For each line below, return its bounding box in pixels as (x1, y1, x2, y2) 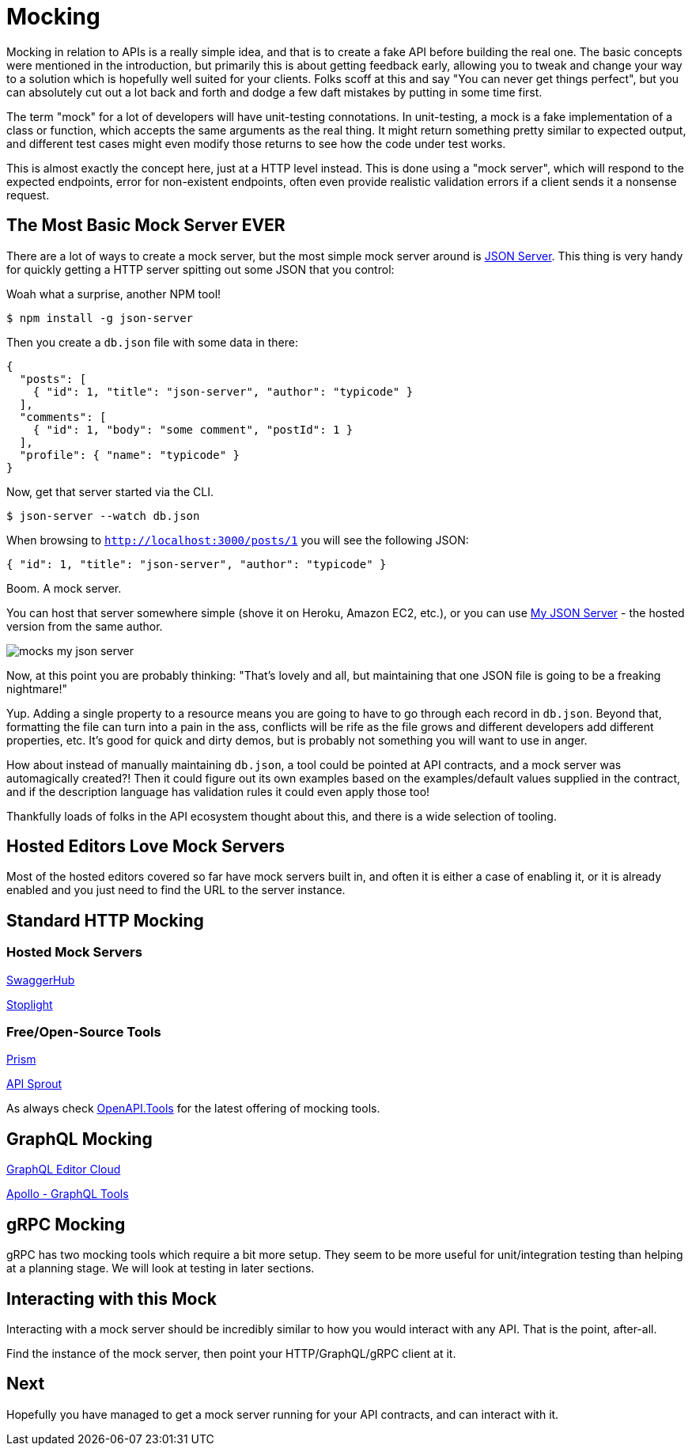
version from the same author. (6, 619, 163, 633)
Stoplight (6, 997, 53, 1011)
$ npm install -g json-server (6, 311, 194, 324)
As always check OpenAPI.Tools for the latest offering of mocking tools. (6, 1101, 380, 1116)
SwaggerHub (6, 972, 75, 987)
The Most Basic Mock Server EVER (6, 215, 285, 236)
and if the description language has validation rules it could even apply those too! (6, 784, 430, 798)
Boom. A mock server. (6, 581, 122, 595)
